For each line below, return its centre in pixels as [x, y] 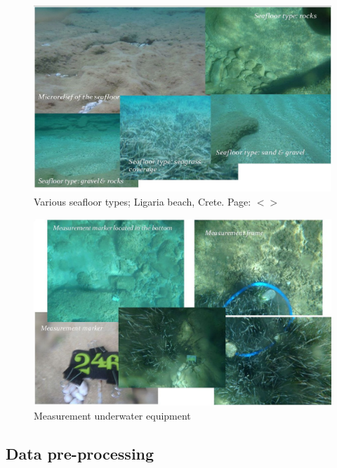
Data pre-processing [80, 453]
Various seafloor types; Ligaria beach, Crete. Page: [143, 201]
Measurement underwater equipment [112, 415]
